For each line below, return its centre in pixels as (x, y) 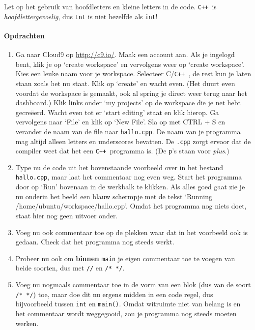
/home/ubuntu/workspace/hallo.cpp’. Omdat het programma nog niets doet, (131, 206)
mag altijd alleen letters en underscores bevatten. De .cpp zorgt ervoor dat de (133, 141)
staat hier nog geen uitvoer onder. (67, 215)
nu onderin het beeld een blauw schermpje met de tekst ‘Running (114, 196)
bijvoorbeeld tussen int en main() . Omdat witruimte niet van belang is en (128, 304)
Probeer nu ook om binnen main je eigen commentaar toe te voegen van (125, 258)
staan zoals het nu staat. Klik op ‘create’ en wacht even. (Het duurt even (125, 83)
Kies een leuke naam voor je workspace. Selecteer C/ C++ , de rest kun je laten (133, 74)
